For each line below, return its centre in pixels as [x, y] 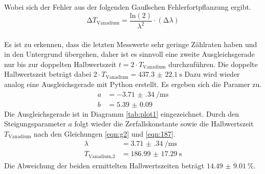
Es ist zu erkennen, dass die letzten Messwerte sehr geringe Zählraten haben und [131, 44]
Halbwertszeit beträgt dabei [48, 74]
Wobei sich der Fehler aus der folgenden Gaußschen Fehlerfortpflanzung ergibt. [128, 7]
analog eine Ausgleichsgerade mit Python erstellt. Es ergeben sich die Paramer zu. [133, 84]
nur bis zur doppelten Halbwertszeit [60, 64]
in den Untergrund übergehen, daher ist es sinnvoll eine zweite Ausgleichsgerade [129, 54]
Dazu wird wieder [212, 74]
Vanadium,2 [102, 156]
